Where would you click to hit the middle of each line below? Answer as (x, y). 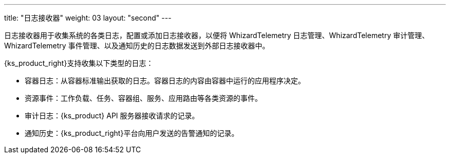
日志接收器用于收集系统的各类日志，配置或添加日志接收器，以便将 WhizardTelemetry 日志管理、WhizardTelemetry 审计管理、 (217, 35)
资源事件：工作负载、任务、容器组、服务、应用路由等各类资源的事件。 (143, 98)
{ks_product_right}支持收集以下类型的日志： (79, 63)
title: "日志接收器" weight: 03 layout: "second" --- (88, 18)
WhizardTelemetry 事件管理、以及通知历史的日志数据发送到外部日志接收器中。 (137, 46)
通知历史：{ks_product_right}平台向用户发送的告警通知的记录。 (132, 133)
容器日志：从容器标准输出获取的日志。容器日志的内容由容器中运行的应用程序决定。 (165, 81)
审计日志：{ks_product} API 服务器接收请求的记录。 (112, 116)
